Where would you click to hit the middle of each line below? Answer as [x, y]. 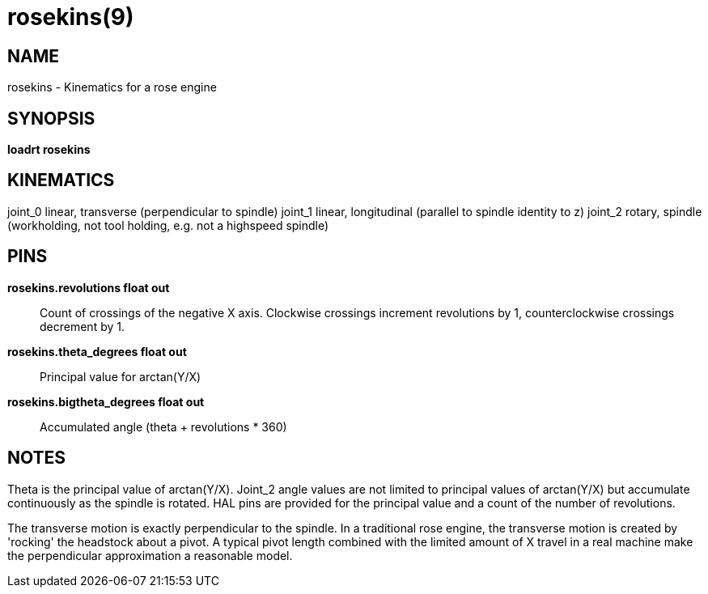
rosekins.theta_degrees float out [97, 351]
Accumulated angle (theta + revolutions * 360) [163, 426]
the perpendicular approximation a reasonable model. [150, 555]
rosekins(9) [71, 17]
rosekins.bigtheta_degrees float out [106, 401]
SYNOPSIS [51, 118]
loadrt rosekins [49, 150]
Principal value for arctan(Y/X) [121, 376]
